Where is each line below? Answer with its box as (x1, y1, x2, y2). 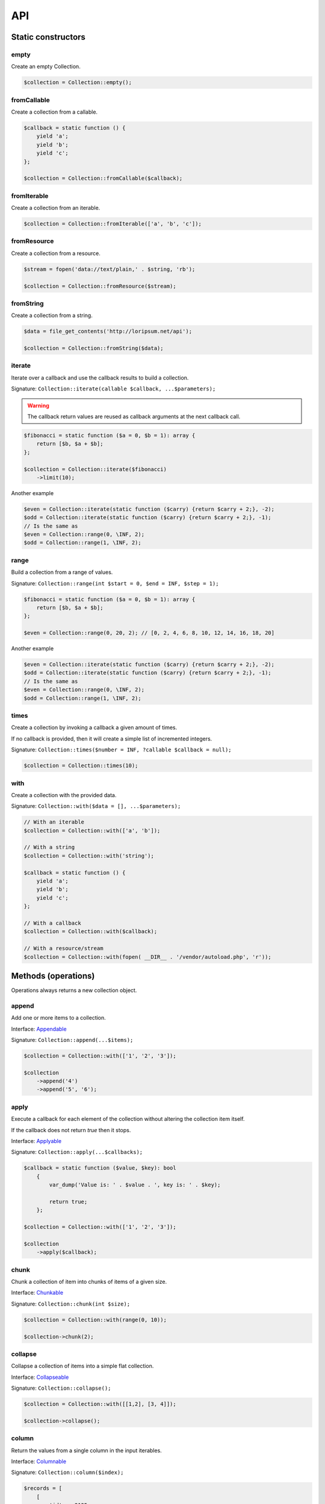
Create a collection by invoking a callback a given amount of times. (11, 724, 178, 731)
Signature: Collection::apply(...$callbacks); (11, 1148, 143, 1156)
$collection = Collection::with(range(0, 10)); (23, 1316, 167, 1323)
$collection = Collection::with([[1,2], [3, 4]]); (23, 1401, 177, 1408)
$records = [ (23, 1485, 63, 1492)
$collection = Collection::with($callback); (23, 928, 158, 935)
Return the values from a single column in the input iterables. (11, 1447, 162, 1454)
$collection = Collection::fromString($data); (23, 345, 164, 352)
